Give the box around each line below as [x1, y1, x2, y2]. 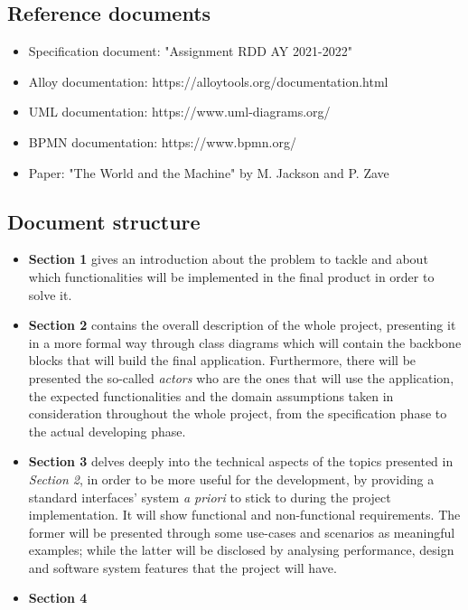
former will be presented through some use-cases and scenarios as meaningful [28, 522, 455, 541]
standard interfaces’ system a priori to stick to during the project [28, 487, 391, 506]
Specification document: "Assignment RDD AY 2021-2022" [28, 42, 352, 61]
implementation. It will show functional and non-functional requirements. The [28, 505, 461, 524]
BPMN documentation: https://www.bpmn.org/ [28, 132, 296, 151]
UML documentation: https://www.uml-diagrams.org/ [28, 102, 331, 121]
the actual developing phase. [28, 421, 186, 440]
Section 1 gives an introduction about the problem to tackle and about [28, 249, 428, 268]
